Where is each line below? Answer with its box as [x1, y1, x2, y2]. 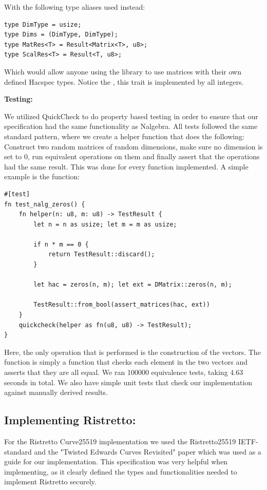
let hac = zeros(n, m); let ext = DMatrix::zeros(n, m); [33, 281, 232, 289]
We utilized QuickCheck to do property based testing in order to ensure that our [4, 110, 258, 121]
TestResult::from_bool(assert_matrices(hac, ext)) [33, 301, 210, 309]
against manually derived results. [4, 387, 108, 398]
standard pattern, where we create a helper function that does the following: [4, 130, 244, 141]
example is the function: [4, 171, 80, 182]
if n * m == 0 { [33, 240, 89, 248]
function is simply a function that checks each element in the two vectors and [4, 356, 247, 367]
